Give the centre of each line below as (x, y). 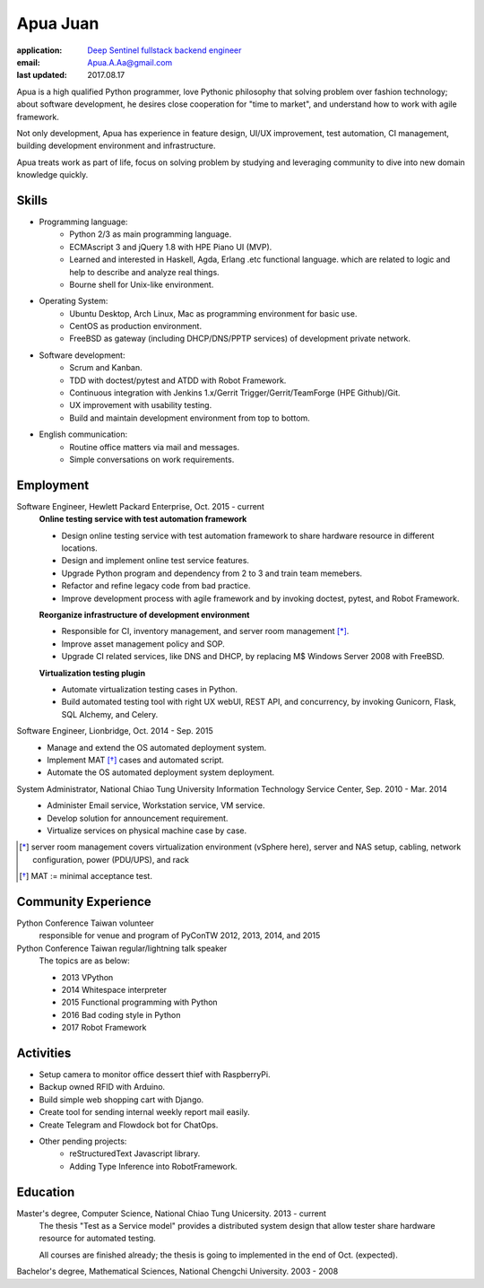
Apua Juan (58, 23)
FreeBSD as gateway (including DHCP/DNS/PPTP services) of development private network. (240, 339)
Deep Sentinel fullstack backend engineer (164, 50)
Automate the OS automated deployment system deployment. (161, 772)
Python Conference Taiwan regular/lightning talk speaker (122, 948)
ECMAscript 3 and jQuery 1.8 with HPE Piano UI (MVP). (171, 247)
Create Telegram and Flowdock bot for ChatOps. (129, 1125)
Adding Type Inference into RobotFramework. (153, 1166)
